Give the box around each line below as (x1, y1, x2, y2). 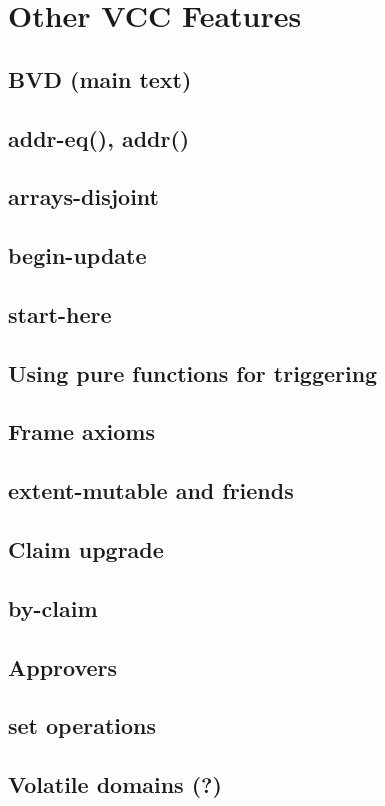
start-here (8, 298, 112, 329)
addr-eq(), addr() (8, 122, 190, 153)
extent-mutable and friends (8, 475, 294, 506)
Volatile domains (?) (8, 769, 222, 800)
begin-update (8, 240, 147, 271)
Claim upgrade (8, 534, 164, 565)
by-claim (8, 592, 98, 623)
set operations (8, 710, 157, 741)
